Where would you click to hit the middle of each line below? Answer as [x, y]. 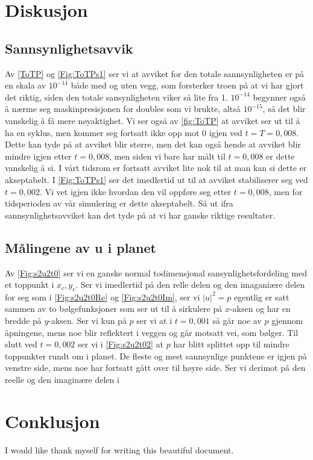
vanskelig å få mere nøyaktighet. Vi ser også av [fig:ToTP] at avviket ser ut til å [153, 120]
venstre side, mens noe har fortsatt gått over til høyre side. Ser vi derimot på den [155, 368]
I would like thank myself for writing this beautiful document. [119, 449]
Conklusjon [52, 421]
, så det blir [284, 109]
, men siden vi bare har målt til [167, 156]
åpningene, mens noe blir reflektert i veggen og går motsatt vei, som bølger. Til [152, 332]
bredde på [23, 321]
